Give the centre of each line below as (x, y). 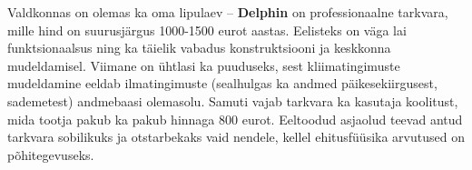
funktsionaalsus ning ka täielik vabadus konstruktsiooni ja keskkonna (199, 48)
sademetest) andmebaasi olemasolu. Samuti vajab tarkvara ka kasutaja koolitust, (233, 100)
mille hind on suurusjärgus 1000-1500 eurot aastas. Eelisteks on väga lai (207, 30)
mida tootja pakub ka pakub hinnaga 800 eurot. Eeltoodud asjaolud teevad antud (235, 119)
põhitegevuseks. (51, 154)
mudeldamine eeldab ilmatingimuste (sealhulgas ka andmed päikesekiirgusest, (222, 83)
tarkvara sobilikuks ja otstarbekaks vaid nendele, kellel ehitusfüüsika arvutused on (236, 137)
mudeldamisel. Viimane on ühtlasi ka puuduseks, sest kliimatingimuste (204, 65)
